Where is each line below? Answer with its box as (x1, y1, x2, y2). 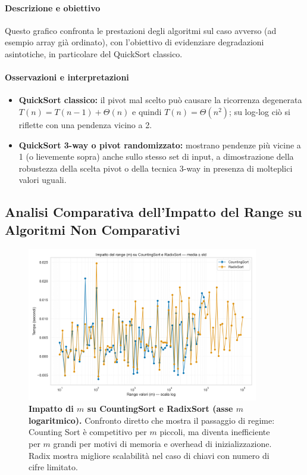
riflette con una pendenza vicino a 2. (18, 118, 152, 131)
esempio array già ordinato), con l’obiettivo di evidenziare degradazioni (5, 36, 264, 48)
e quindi (132, 105, 162, 117)
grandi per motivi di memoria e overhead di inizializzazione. (53, 437, 272, 450)
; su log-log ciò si (229, 105, 290, 117)
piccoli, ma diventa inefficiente (159, 426, 270, 438)
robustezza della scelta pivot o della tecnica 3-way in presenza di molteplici (18, 162, 293, 174)
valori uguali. (18, 173, 67, 186)
